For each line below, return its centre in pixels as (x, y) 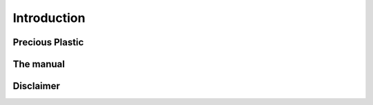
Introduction (49, 18)
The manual (39, 64)
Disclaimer (36, 86)
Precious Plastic (48, 42)
